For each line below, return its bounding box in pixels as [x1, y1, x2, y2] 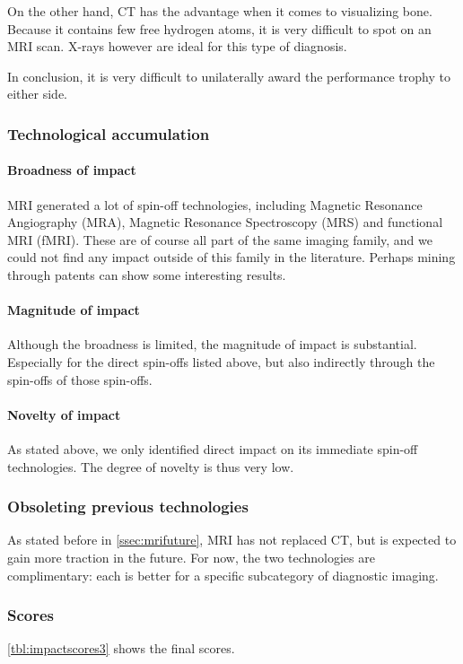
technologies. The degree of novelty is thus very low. [7, 457, 294, 476]
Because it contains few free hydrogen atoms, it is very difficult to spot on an [7, 19, 432, 38]
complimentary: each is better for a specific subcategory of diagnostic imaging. [7, 565, 439, 584]
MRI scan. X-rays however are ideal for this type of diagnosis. [7, 37, 347, 56]
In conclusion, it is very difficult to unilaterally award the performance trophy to [7, 66, 450, 85]
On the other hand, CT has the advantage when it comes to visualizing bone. [7, 2, 432, 20]
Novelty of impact [7, 405, 121, 424]
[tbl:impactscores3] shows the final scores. [7, 639, 235, 658]
